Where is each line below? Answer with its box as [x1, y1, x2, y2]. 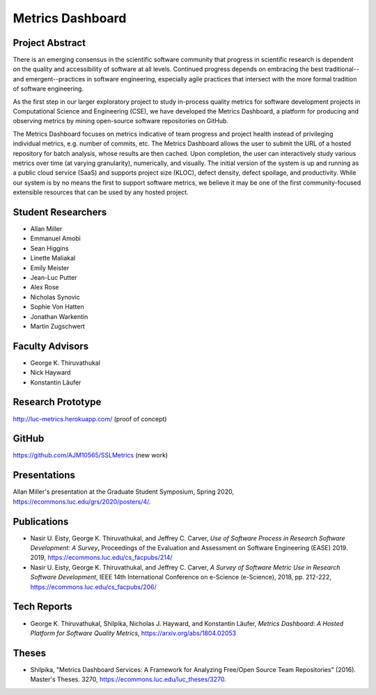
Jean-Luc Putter [30, 274, 77, 281]
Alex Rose [30, 283, 59, 292]
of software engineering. [13, 84, 84, 93]
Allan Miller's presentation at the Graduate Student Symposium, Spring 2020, [13, 487, 235, 496]
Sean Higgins [30, 244, 69, 252]
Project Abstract [13, 37, 86, 49]
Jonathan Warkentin [30, 312, 88, 320]
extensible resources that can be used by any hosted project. [13, 188, 189, 196]
